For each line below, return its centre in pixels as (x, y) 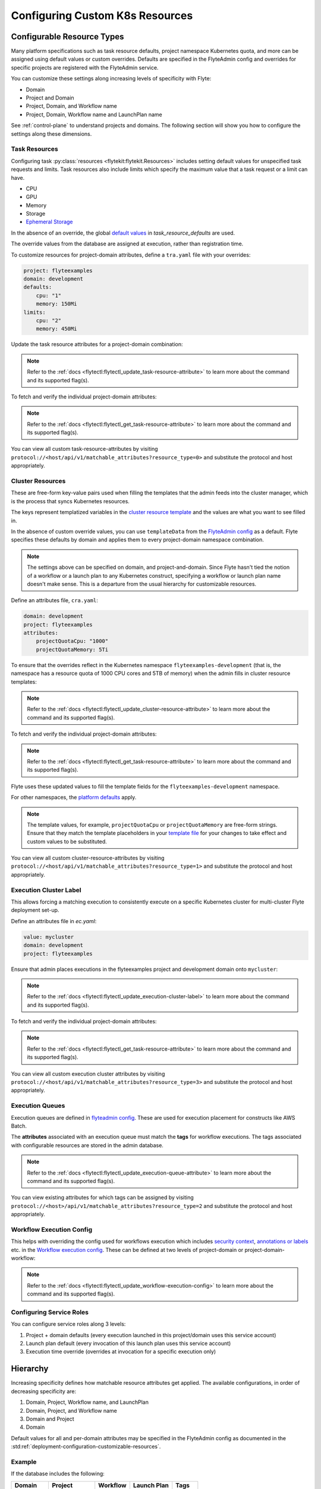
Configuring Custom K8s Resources (102, 15)
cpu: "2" (49, 320)
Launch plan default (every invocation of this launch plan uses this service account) (128, 1344)
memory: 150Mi (56, 304)
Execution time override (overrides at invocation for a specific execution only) (121, 1351)
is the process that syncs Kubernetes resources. (70, 501)
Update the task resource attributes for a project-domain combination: (97, 344)
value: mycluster (49, 937)
